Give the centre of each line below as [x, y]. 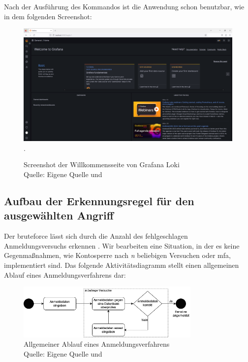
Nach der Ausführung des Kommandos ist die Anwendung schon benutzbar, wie [124, 6]
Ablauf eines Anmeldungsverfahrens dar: [65, 274]
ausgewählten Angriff [59, 215]
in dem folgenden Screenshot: [48, 16]
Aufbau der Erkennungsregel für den [99, 200]
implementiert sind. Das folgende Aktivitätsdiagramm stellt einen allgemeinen [122, 265]
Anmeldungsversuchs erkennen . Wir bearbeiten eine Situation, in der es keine [122, 245]
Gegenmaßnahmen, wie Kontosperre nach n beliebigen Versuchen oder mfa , [117, 255]
